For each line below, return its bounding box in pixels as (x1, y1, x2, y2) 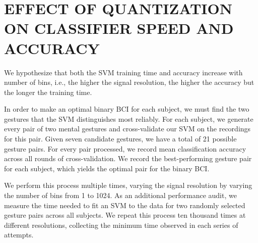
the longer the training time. (4, 86, 92, 97)
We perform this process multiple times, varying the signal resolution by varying (4, 180, 252, 190)
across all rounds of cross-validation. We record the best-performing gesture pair (4, 153, 252, 164)
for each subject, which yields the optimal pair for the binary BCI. (4, 163, 210, 173)
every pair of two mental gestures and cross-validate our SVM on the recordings (4, 123, 251, 134)
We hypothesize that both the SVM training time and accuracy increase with (4, 67, 243, 77)
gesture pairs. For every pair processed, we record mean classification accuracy (4, 143, 246, 154)
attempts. (4, 229, 34, 240)
